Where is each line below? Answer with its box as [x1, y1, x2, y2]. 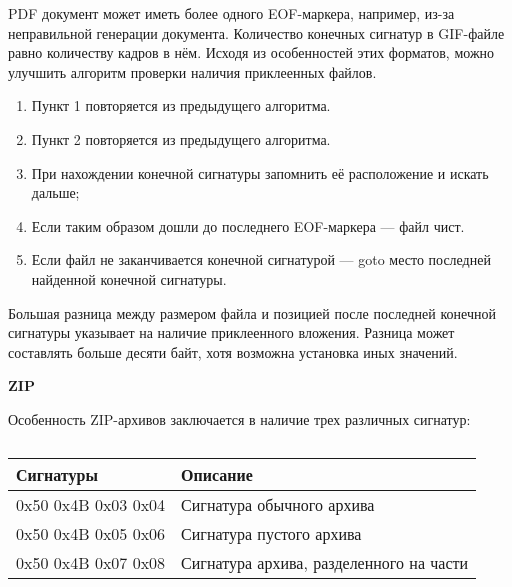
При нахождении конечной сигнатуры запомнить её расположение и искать [31, 162, 489, 183]
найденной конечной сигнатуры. [31, 268, 227, 289]
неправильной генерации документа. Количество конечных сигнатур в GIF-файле [8, 22, 505, 43]
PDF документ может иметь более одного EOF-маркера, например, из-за [8, 3, 455, 23]
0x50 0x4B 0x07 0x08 [16, 550, 166, 574]
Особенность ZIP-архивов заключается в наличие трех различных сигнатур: [8, 408, 471, 429]
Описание [181, 462, 253, 486]
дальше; [31, 182, 80, 203]
